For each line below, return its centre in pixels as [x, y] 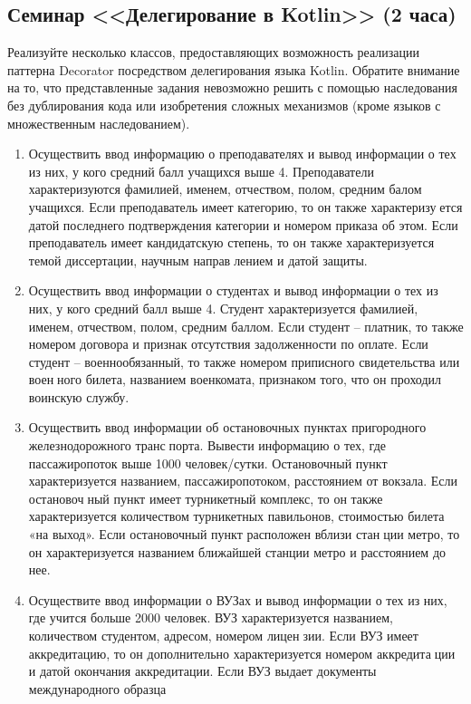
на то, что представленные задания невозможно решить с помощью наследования [232, 87]
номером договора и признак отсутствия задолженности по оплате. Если [228, 344]
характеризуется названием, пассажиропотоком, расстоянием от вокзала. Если [243, 481]
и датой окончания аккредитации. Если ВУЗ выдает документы [202, 671]
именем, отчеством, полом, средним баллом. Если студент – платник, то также [246, 326]
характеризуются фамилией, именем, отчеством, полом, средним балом [225, 189]
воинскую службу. [79, 396]
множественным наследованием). [99, 123]
